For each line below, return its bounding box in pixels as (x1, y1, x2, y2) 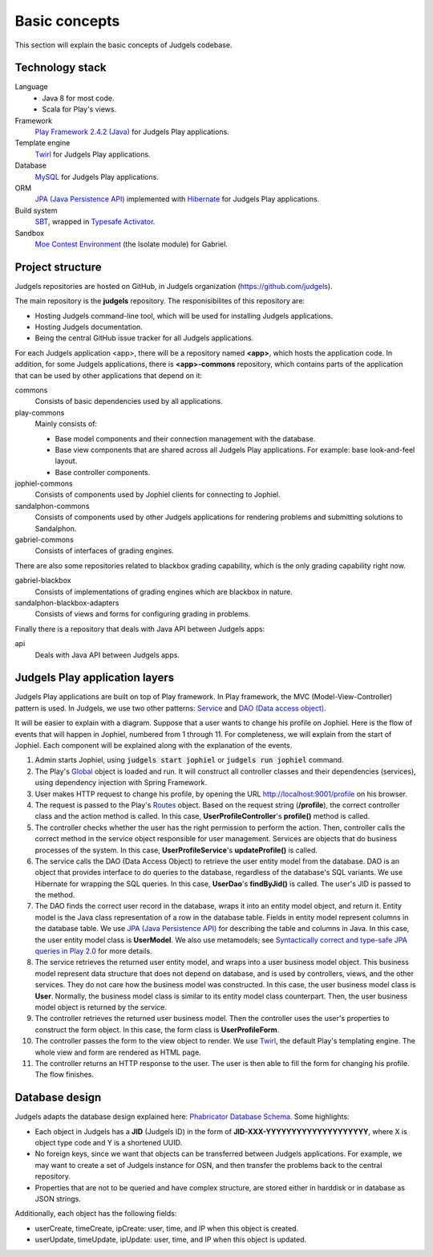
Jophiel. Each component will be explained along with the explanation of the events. (14, 741, 293, 751)
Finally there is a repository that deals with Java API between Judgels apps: (14, 624, 265, 633)
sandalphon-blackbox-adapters (14, 598, 119, 608)
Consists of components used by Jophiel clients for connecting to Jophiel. (34, 490, 281, 499)
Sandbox (14, 228, 44, 238)
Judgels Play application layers (14, 671, 175, 685)
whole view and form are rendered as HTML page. (34, 1047, 202, 1057)
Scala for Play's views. (42, 104, 116, 114)
